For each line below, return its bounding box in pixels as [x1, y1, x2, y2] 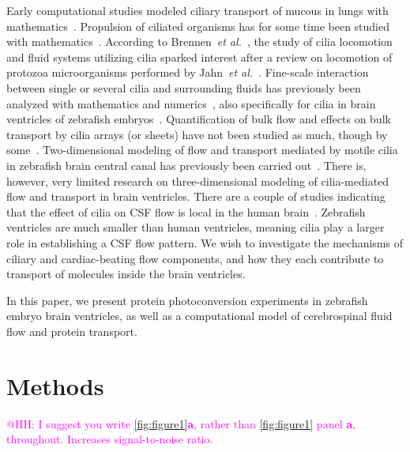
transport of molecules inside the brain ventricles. [6, 266, 246, 282]
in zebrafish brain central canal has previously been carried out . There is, [6, 156, 367, 173]
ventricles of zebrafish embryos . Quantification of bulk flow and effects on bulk [6, 111, 391, 127]
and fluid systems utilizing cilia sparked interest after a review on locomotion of [6, 48, 393, 65]
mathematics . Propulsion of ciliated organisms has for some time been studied [6, 17, 390, 34]
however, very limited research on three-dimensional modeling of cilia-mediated [6, 172, 389, 189]
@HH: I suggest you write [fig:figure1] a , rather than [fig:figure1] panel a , [6, 415, 355, 431]
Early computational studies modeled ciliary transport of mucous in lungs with [6, 2, 389, 18]
